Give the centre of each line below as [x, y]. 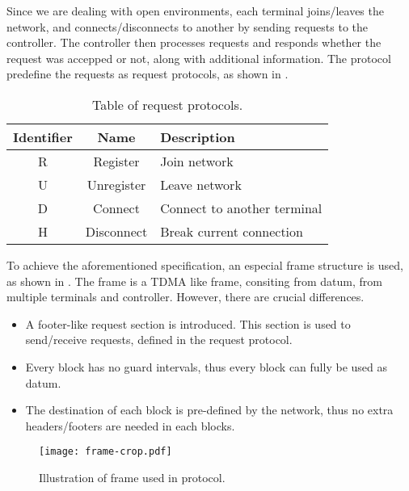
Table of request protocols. [168, 104]
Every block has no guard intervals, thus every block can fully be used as [206, 366]
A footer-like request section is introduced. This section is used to [188, 323]
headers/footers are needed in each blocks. [130, 425]
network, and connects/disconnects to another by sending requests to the [188, 26]
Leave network [201, 184]
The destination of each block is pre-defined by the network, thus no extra [209, 410]
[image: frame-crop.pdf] [105, 452]
